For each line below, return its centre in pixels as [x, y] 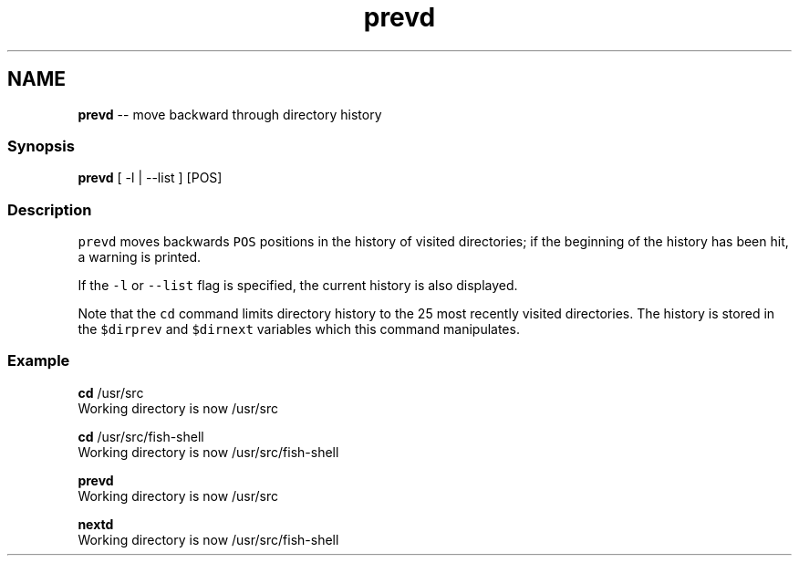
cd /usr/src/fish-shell [141, 436]
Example [39, 361]
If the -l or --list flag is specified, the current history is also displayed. [298, 286]
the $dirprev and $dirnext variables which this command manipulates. [299, 329]
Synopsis [41, 146]
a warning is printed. [140, 257]
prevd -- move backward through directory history [230, 114]
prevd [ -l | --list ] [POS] [150, 178]
